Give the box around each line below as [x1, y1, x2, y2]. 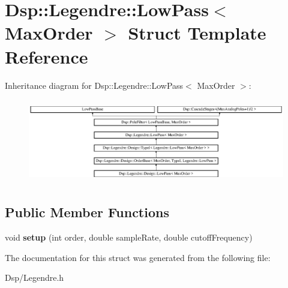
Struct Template [128, 20, 266, 45]
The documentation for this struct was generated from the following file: [5, 251, 271, 263]
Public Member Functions [5, 203, 169, 221]
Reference [5, 44, 88, 68]
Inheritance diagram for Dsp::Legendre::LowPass [5, 79, 184, 91]
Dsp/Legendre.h [5, 271, 64, 284]
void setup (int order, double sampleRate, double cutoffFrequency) [5, 231, 253, 244]
